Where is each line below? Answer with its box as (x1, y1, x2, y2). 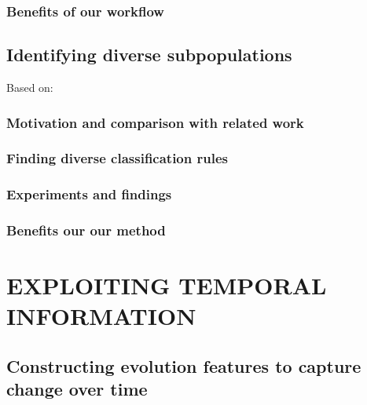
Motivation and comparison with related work (6, 112, 304, 132)
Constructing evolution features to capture (6, 353, 361, 378)
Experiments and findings (6, 184, 172, 204)
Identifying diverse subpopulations (6, 42, 292, 67)
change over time (6, 377, 148, 401)
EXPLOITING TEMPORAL (6, 269, 327, 301)
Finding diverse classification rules (6, 148, 228, 168)
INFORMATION (6, 300, 196, 332)
